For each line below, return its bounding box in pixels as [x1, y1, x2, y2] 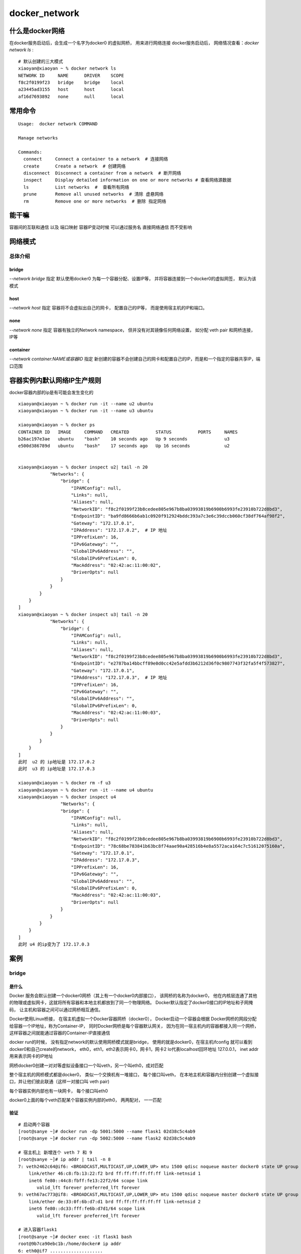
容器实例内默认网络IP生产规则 [9, 376, 101, 385]
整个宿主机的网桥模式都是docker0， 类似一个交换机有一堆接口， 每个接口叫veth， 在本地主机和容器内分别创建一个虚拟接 [9, 1071, 259, 1077]
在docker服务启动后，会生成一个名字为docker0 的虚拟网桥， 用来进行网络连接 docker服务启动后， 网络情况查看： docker [9, 40, 259, 46]
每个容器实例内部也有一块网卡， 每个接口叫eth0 [9, 1087, 108, 1093]
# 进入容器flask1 [18, 1227, 57, 1232]
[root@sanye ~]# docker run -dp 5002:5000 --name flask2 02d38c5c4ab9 [18, 1136, 196, 1141]
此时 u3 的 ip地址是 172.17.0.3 [18, 766, 95, 772]
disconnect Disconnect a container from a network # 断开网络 [23, 170, 182, 176]
